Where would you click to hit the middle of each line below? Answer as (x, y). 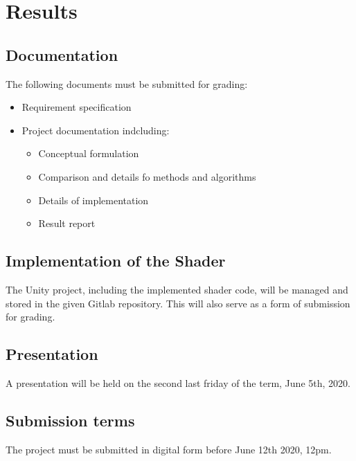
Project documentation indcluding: (96, 130)
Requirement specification (77, 107)
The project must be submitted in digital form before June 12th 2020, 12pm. (169, 449)
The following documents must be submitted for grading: (127, 83)
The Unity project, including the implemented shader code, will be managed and (177, 289)
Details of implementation (94, 200)
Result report (67, 223)
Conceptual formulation (89, 153)
